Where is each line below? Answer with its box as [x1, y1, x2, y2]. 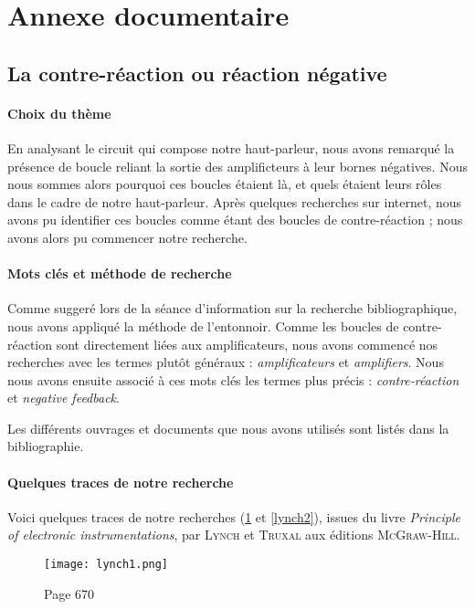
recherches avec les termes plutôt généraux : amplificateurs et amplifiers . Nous [7, 352, 444, 372]
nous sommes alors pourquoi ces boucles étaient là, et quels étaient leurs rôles [7, 174, 442, 194]
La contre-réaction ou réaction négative [7, 58, 387, 87]
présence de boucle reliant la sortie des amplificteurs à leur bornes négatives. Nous [7, 156, 468, 175]
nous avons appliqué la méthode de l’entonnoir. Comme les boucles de [7, 316, 399, 335]
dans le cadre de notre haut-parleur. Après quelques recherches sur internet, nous [7, 192, 462, 211]
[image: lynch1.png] [44, 558, 169, 572]
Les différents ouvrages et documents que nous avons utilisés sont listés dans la [7, 418, 449, 437]
